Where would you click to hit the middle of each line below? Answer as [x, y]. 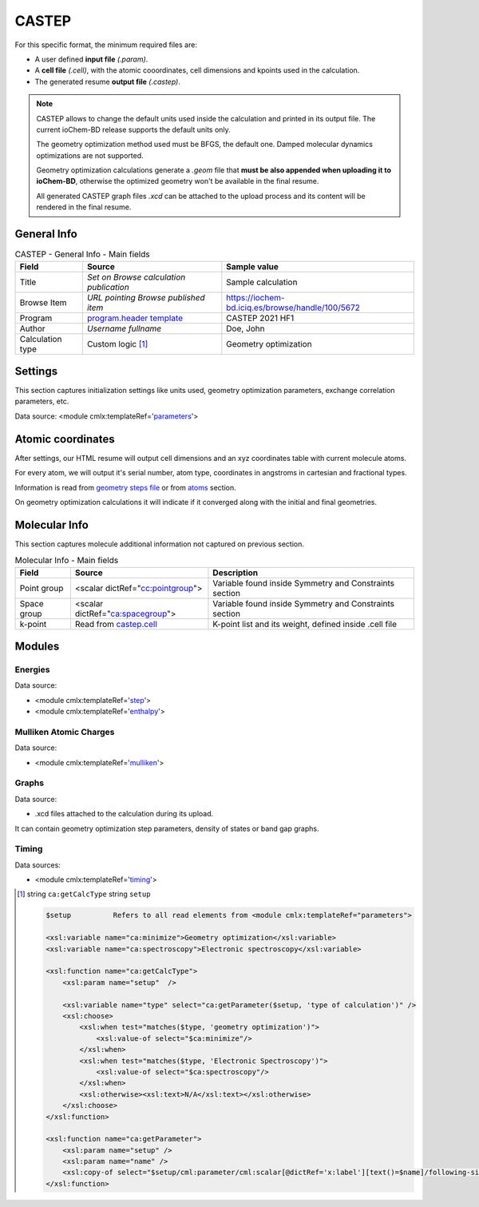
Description [236, 573]
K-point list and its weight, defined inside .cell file [305, 624]
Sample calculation [262, 282]
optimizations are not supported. [90, 155]
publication [108, 287]
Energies [32, 669]
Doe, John [245, 328]
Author [32, 328]
